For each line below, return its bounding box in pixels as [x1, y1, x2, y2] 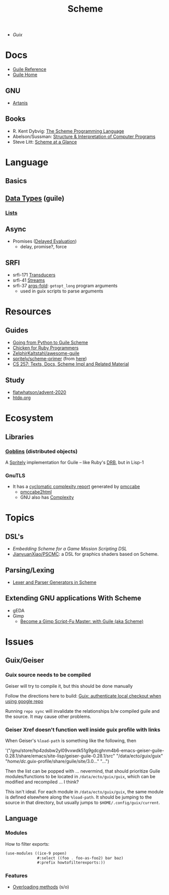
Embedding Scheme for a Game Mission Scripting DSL [12, 546, 127, 552]
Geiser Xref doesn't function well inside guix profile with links [5, 726, 161, 733]
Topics [5, 512, 35, 523]
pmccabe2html [20, 489, 52, 495]
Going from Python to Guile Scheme [12, 340, 88, 346]
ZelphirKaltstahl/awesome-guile [12, 350, 80, 356]
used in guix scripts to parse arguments [20, 288, 104, 294]
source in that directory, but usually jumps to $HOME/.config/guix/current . [5, 800, 160, 806]
